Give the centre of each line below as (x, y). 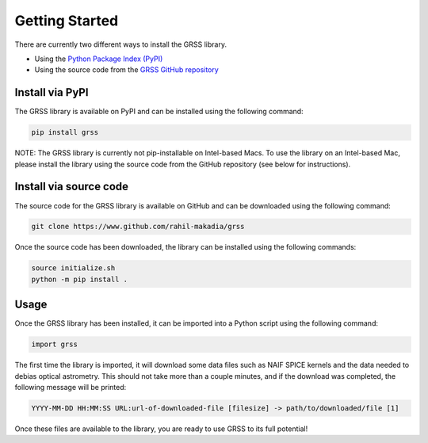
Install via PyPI (52, 92)
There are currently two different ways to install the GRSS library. (121, 44)
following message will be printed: (71, 388)
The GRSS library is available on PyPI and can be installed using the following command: (159, 112)
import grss (55, 344)
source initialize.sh (73, 268)
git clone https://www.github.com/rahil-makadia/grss (138, 227)
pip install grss (65, 132)
